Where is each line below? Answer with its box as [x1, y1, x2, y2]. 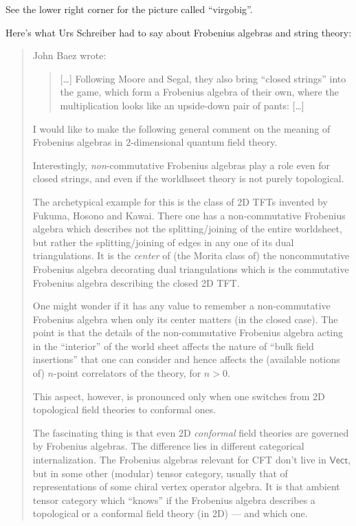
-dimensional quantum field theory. [131, 135, 278, 149]
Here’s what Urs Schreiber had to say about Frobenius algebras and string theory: [5, 25, 352, 39]
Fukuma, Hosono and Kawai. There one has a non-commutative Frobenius [32, 208, 346, 222]
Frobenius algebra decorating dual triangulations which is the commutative [32, 261, 349, 276]
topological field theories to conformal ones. [32, 402, 216, 417]
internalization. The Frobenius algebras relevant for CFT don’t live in [32, 452, 326, 467]
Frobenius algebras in [32, 135, 123, 149]
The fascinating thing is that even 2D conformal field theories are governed [32, 425, 349, 439]
